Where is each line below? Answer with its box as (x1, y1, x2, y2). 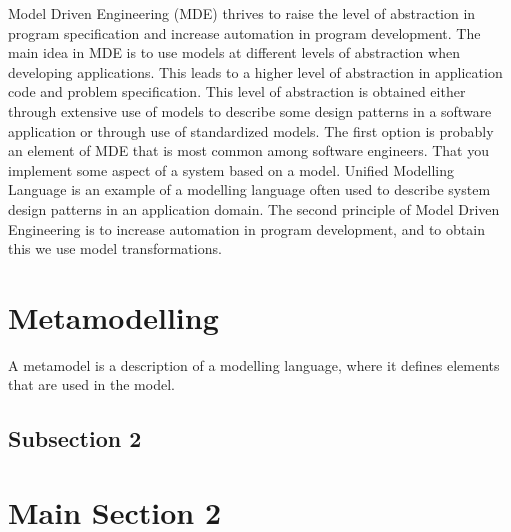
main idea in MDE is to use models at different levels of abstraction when (8, 42, 460, 63)
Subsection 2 (8, 423, 142, 454)
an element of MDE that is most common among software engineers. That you (8, 140, 489, 161)
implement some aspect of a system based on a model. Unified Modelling (8, 159, 455, 180)
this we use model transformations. (8, 238, 222, 259)
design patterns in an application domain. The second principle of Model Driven (8, 198, 500, 219)
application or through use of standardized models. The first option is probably (8, 120, 494, 141)
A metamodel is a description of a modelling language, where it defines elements (8, 354, 500, 375)
